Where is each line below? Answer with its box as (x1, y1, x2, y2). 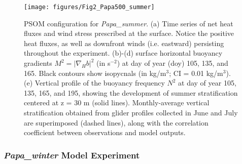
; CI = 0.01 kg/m (169, 67, 223, 78)
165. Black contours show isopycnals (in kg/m (24, 67, 166, 78)
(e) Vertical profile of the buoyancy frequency (24, 77, 165, 88)
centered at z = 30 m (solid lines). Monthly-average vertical (24, 97, 210, 108)
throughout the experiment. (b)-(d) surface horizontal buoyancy (24, 48, 223, 58)
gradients (24, 58, 52, 68)
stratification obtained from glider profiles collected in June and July (24, 107, 238, 117)
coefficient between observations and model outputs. (24, 127, 186, 138)
